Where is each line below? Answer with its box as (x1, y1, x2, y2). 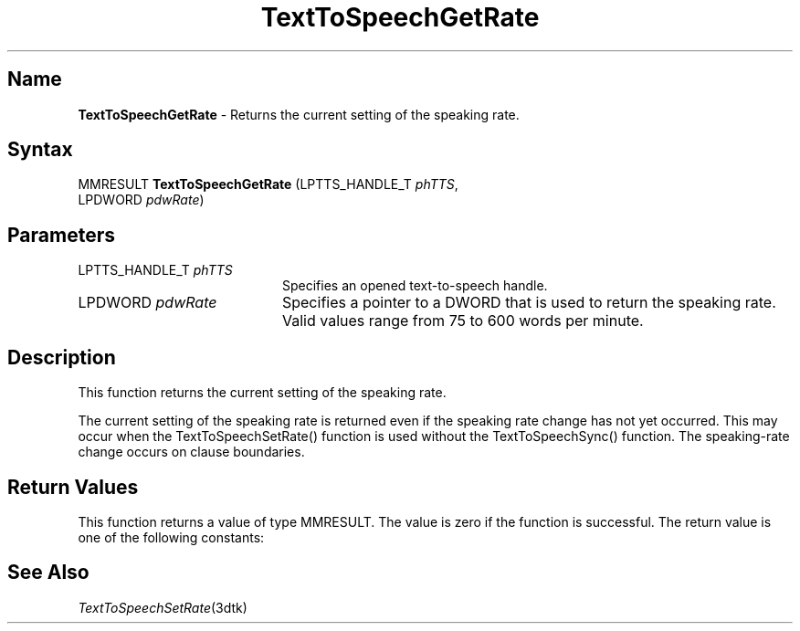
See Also (7, 561, 89, 584)
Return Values (7, 475, 139, 499)
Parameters (7, 223, 115, 247)
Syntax (7, 138, 73, 162)
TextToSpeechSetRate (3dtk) (78, 599, 247, 615)
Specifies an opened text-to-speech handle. (282, 278, 548, 294)
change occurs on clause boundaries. (78, 444, 305, 460)
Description (7, 345, 116, 369)
